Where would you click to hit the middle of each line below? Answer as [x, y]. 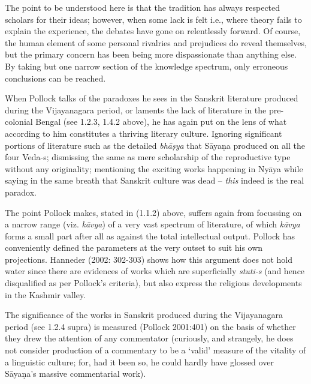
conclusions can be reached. [55, 78]
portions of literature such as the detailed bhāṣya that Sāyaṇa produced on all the [155, 145]
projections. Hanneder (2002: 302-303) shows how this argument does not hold [149, 259]
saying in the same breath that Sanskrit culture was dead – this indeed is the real [155, 180]
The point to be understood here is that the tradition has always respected [143, 7]
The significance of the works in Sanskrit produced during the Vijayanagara [144, 315]
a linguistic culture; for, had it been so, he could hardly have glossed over [139, 361]
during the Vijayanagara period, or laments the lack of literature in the [136, 109]
